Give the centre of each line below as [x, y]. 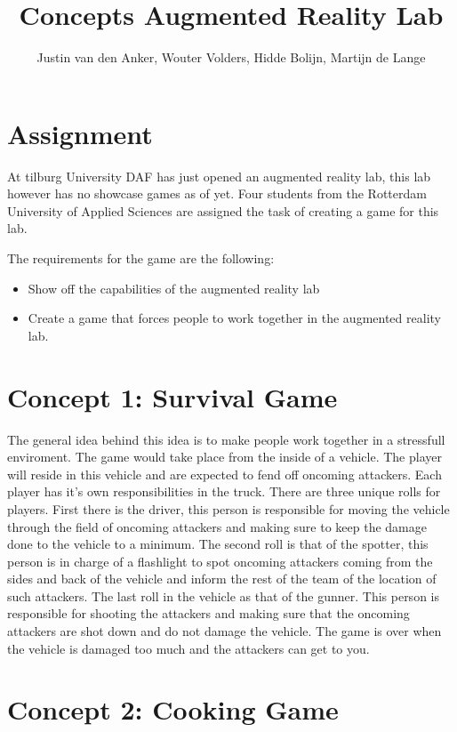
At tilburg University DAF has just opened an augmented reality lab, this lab [219, 176]
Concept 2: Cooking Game [173, 709]
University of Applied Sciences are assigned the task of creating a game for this [223, 210]
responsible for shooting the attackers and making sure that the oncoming [208, 613]
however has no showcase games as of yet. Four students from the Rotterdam [217, 193]
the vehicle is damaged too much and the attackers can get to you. [188, 648]
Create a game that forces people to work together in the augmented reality [234, 318]
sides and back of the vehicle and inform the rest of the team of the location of [222, 579]
